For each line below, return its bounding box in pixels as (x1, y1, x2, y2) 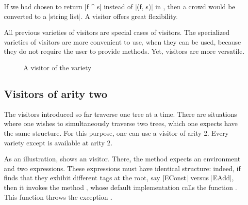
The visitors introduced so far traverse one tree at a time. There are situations (4, 109, 237, 119)
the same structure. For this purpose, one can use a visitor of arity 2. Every (4, 127, 229, 138)
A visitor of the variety (23, 62, 92, 72)
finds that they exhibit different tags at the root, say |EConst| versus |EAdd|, (4, 173, 234, 183)
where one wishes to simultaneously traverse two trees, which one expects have (4, 118, 238, 128)
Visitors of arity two (4, 86, 108, 101)
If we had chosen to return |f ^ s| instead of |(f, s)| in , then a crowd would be (4, 1, 235, 11)
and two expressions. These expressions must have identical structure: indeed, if (4, 163, 241, 173)
